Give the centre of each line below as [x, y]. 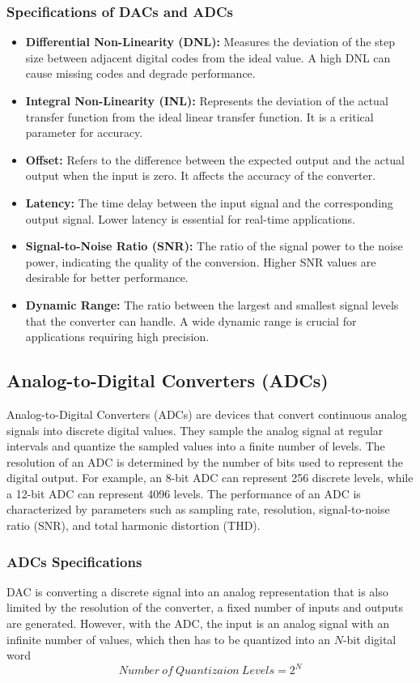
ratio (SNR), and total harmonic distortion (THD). [134, 525]
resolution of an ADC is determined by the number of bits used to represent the [205, 461]
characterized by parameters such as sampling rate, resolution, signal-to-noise [198, 509]
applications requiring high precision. [117, 337]
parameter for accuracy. [84, 132]
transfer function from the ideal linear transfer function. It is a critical [199, 116]
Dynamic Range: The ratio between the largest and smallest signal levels [212, 304]
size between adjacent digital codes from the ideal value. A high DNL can [208, 57]
